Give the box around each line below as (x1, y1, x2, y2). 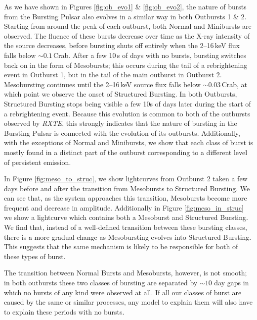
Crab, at (221, 79, 248, 89)
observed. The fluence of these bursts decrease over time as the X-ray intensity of (4, 30, 250, 41)
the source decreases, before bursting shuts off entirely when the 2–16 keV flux (4, 40, 240, 51)
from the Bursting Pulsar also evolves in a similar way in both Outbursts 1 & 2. (4, 11, 247, 21)
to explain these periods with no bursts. (4, 306, 125, 317)
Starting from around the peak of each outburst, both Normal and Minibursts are (4, 21, 252, 31)
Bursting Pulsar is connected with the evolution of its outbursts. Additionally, (4, 127, 240, 138)
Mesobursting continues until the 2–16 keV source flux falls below (4, 79, 201, 89)
